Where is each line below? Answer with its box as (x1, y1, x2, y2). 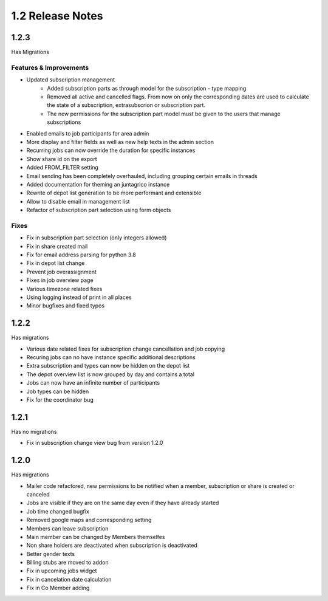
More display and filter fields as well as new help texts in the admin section (26, 138, 214, 145)
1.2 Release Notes (11, 9, 103, 22)
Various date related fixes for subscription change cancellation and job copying (26, 345, 225, 352)
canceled (26, 490, 50, 498)
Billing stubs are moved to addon (26, 559, 109, 566)
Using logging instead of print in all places (26, 294, 132, 301)
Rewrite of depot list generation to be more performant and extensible (26, 189, 202, 197)
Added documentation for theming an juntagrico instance (26, 180, 170, 188)
